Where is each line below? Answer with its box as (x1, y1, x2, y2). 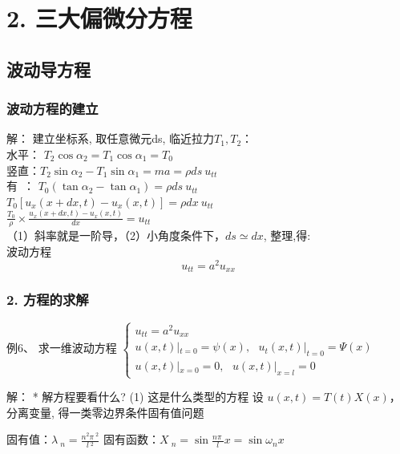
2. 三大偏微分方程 (6, 2, 192, 34)
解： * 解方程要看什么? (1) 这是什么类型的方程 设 (6, 388, 264, 405)
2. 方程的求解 (6, 290, 89, 310)
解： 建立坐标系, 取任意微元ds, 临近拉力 (6, 130, 215, 147)
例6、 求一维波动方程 (6, 339, 117, 356)
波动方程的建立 (6, 99, 99, 119)
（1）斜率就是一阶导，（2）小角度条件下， (6, 227, 225, 244)
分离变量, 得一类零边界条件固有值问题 (6, 403, 204, 420)
